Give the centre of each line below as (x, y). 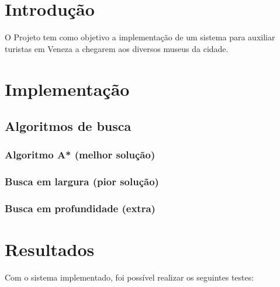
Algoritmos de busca (68, 126)
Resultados (50, 249)
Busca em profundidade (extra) (80, 208)
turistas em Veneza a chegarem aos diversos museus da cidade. (117, 48)
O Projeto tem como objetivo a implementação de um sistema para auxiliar (140, 37)
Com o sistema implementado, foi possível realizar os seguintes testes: (129, 277)
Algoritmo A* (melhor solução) (80, 155)
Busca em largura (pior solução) (82, 181)
